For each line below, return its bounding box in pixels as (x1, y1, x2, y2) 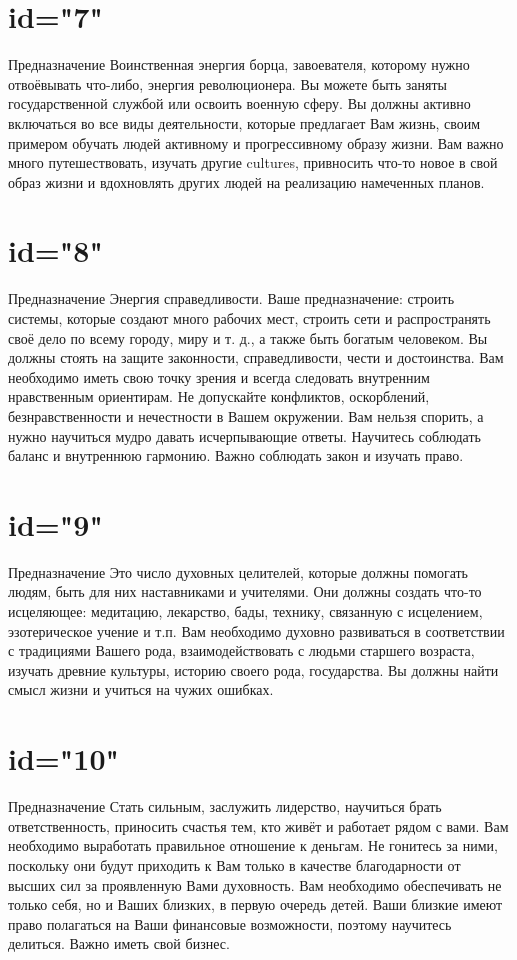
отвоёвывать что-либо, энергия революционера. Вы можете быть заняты (8, 73, 447, 94)
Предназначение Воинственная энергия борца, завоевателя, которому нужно (8, 54, 470, 75)
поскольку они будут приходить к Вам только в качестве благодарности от (8, 854, 461, 875)
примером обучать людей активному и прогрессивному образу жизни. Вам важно (8, 132, 504, 153)
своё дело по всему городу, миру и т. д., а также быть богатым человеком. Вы (8, 327, 488, 348)
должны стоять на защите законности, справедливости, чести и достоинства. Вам (8, 347, 504, 368)
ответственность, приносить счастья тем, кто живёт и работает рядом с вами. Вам (8, 815, 509, 836)
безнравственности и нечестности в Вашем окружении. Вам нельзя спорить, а (8, 405, 484, 426)
